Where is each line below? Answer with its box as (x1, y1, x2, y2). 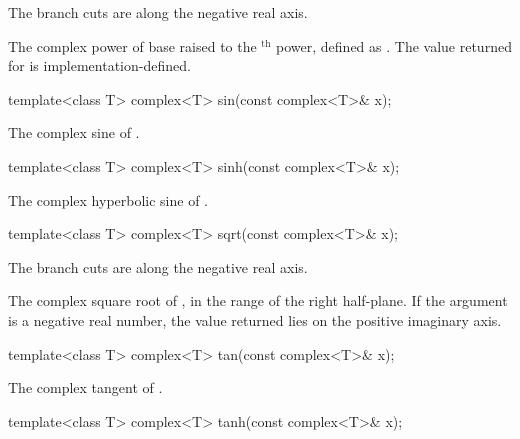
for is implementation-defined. (8, 55, 191, 76)
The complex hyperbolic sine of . (8, 189, 209, 210)
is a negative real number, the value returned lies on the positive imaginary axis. (8, 309, 502, 330)
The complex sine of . (8, 122, 140, 143)
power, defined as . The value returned (276, 35, 512, 56)
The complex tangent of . (8, 377, 163, 398)
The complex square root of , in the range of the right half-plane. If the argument (8, 290, 508, 311)
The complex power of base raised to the (8, 35, 257, 56)
